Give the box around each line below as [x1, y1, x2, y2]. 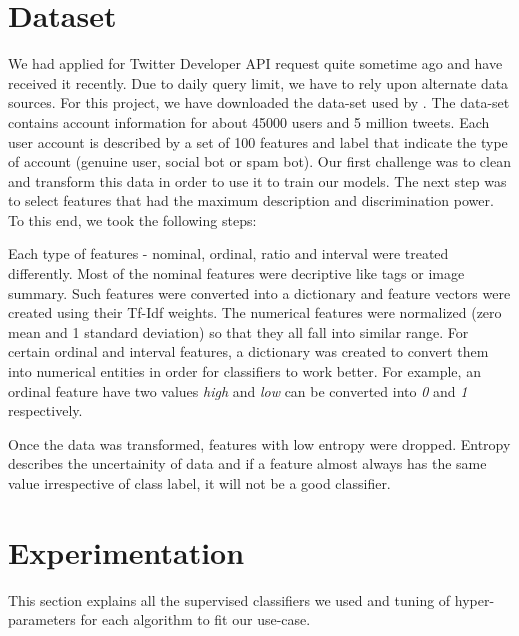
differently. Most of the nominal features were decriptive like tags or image [8, 263, 465, 284]
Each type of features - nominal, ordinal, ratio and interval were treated [8, 243, 449, 264]
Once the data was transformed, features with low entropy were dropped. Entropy [8, 433, 511, 454]
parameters [8, 609, 76, 630]
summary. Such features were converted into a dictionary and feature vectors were [8, 282, 511, 303]
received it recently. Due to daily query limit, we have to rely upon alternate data [8, 72, 509, 93]
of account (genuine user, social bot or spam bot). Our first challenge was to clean [8, 151, 511, 172]
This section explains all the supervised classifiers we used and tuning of [8, 589, 451, 610]
